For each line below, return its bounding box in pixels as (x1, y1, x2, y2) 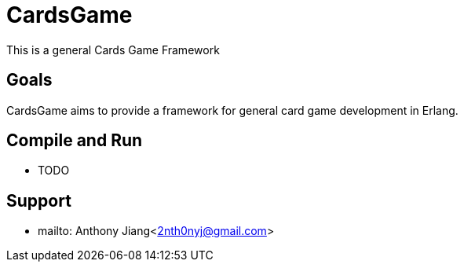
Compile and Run (6, 130, 143, 151)
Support (6, 190, 71, 211)
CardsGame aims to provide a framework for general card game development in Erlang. (6, 103, 459, 117)
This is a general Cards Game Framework (6, 42, 220, 57)
